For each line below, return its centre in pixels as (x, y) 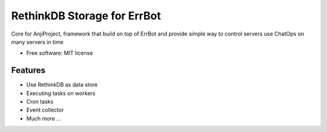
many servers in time (37, 42)
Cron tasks (40, 102)
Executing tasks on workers (61, 93)
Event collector (45, 110)
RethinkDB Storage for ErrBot (86, 16)
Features (28, 70)
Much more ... (44, 118)
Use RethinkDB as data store (62, 85)
